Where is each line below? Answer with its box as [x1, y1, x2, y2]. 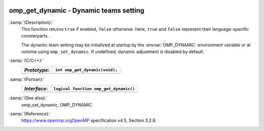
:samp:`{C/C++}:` [9, 57, 44, 63]
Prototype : [24, 66, 50, 73]
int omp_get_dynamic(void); [55, 67, 118, 73]
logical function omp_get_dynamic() [53, 86, 135, 91]
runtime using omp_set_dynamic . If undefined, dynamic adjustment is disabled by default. [21, 49, 205, 55]
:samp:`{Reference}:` [9, 111, 51, 117]
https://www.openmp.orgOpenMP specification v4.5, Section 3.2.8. [21, 117, 156, 124]
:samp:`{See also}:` [9, 95, 48, 101]
